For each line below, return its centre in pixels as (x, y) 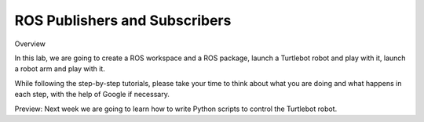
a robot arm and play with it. (60, 69)
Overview (30, 44)
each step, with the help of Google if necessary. (92, 95)
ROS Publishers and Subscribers (123, 20)
